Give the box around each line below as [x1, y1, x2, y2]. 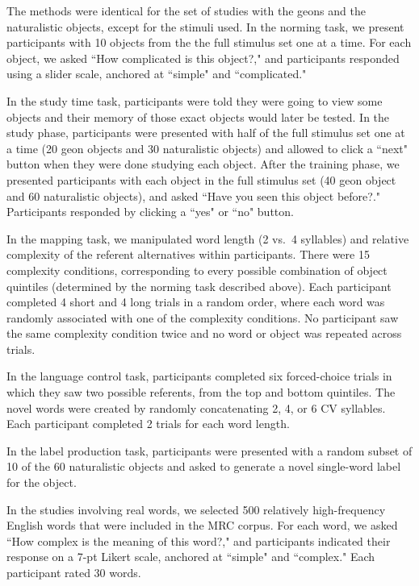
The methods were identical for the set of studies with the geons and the [6, 2, 366, 19]
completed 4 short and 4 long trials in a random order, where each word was [6, 293, 385, 310]
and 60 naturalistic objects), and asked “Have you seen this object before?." [6, 187, 381, 204]
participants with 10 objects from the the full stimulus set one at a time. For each [6, 34, 412, 51]
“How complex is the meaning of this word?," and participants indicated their [6, 532, 391, 549]
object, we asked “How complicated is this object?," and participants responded [6, 49, 400, 66]
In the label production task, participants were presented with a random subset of [6, 442, 413, 459]
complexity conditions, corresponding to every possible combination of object [6, 261, 388, 278]
